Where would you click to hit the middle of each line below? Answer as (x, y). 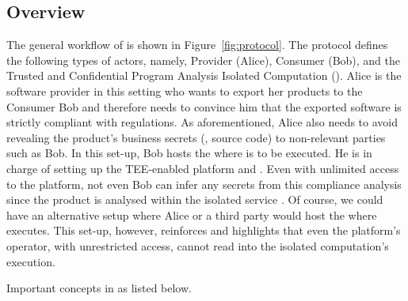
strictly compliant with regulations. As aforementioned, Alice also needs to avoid (202, 122)
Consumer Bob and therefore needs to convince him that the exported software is (204, 106)
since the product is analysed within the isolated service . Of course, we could (195, 199)
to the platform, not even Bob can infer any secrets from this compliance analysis (204, 184)
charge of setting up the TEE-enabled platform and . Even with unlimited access (203, 168)
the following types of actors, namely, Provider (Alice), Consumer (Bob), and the (204, 60)
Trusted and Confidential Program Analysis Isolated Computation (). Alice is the (204, 75)
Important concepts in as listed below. (99, 288)
